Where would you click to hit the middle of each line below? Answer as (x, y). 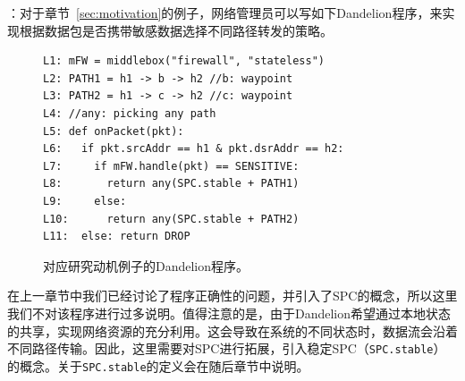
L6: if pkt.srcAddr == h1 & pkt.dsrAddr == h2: (194, 149)
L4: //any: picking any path (130, 113)
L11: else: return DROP (117, 237)
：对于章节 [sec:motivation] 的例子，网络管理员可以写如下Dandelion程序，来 (225, 13)
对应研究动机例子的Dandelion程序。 (146, 265)
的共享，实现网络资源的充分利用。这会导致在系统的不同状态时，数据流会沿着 (232, 330)
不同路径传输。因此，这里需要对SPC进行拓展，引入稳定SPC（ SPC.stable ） (227, 348)
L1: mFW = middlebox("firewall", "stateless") (184, 61)
